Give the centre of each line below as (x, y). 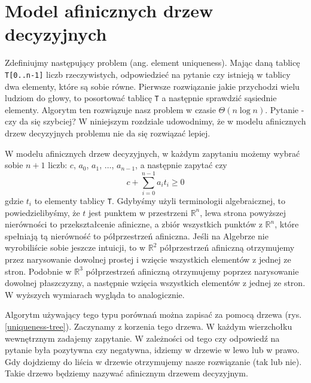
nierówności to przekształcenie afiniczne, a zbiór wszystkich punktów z (134, 224)
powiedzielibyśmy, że (42, 212)
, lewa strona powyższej (243, 212)
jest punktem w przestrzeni (138, 212)
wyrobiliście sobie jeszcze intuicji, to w (75, 247)
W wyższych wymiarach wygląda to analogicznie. (95, 294)
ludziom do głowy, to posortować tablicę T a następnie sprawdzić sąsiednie (141, 98)
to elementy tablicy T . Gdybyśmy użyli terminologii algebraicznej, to (160, 200)
